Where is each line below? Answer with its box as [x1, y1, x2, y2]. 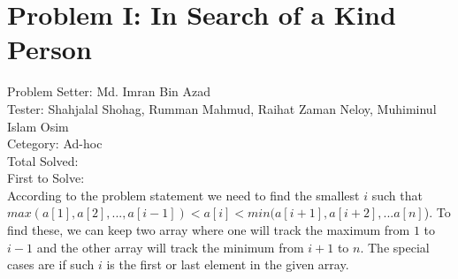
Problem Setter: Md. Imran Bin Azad [7, 82, 210, 101]
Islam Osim [7, 117, 69, 135]
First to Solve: [7, 169, 85, 187]
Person [7, 31, 92, 67]
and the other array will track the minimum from [36, 238, 304, 256]
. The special [360, 238, 430, 256]
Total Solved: [7, 151, 79, 170]
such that [371, 185, 423, 204]
